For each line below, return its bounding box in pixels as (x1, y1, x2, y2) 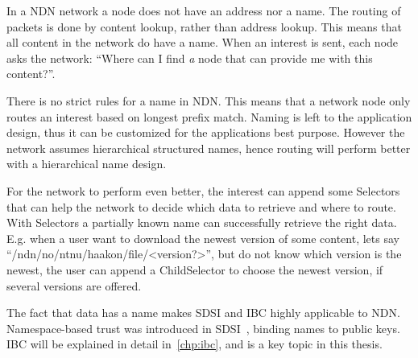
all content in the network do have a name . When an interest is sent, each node (6, 34, 399, 51)
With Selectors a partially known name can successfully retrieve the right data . (6, 214, 397, 231)
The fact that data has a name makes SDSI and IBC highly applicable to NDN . (6, 304, 400, 321)
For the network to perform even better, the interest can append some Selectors (6, 182, 400, 199)
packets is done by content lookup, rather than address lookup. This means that (6, 18, 402, 35)
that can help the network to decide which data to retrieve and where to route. (6, 198, 396, 215)
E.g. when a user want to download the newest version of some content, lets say (6, 229, 399, 246)
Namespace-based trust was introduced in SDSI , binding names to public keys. (6, 319, 400, 336)
